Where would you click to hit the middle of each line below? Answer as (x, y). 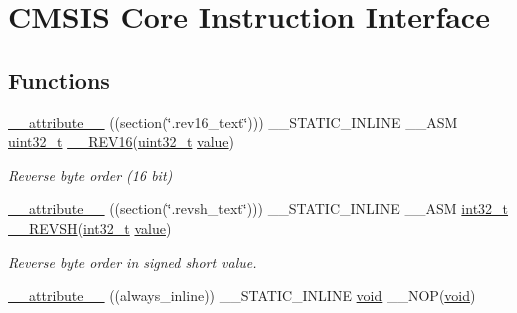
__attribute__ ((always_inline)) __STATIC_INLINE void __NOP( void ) (242, 295)
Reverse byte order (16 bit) (90, 174)
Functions (59, 79)
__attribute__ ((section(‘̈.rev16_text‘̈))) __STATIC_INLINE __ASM (233, 121)
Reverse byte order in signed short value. (132, 261)
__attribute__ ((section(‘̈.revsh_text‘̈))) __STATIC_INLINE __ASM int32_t (258, 208)
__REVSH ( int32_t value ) (90, 227)
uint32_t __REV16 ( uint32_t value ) (121, 141)
